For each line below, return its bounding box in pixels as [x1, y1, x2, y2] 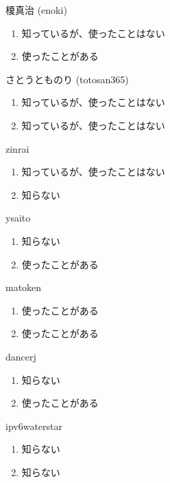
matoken [5, 280, 42, 294]
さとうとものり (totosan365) [5, 72, 129, 86]
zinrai [5, 141, 29, 155]
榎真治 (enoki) [5, 3, 67, 17]
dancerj [5, 349, 36, 363]
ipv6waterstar [5, 418, 62, 433]
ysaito [5, 211, 31, 225]
